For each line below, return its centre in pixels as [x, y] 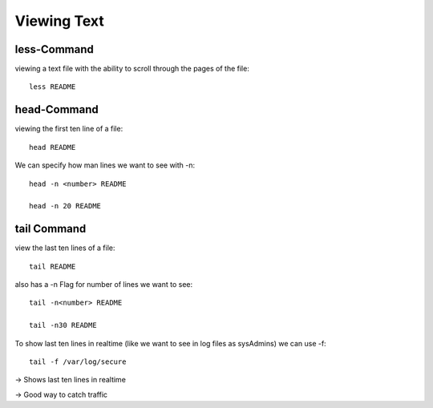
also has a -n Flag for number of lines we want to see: [104, 284]
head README [53, 147]
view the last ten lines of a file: [65, 248]
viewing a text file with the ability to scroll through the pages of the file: [132, 69]
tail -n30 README [63, 325]
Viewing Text [59, 21]
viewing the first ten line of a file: [69, 129]
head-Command [57, 109]
